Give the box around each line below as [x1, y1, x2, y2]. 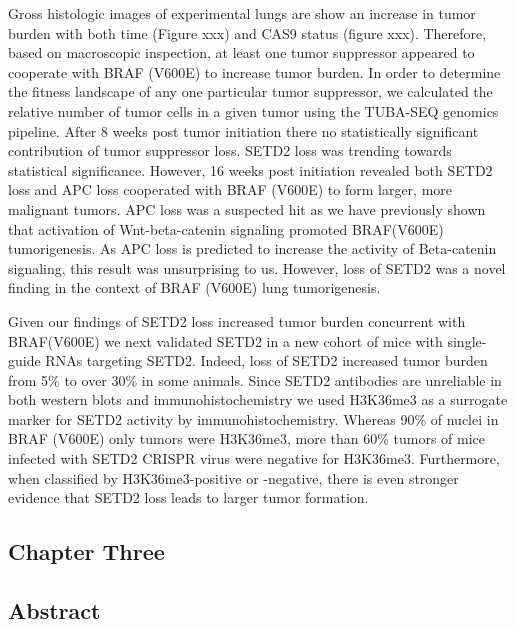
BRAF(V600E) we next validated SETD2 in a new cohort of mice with [8, 330, 443, 351]
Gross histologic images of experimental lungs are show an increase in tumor [8, 3, 476, 23]
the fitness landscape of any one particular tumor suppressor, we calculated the [8, 81, 493, 102]
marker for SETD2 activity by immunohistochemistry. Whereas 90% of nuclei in [8, 408, 499, 429]
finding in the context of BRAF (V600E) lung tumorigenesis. [8, 277, 381, 298]
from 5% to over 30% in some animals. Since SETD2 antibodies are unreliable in [8, 369, 502, 390]
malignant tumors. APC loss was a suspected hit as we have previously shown [8, 198, 486, 219]
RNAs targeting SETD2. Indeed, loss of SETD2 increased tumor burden [45, 350, 488, 371]
